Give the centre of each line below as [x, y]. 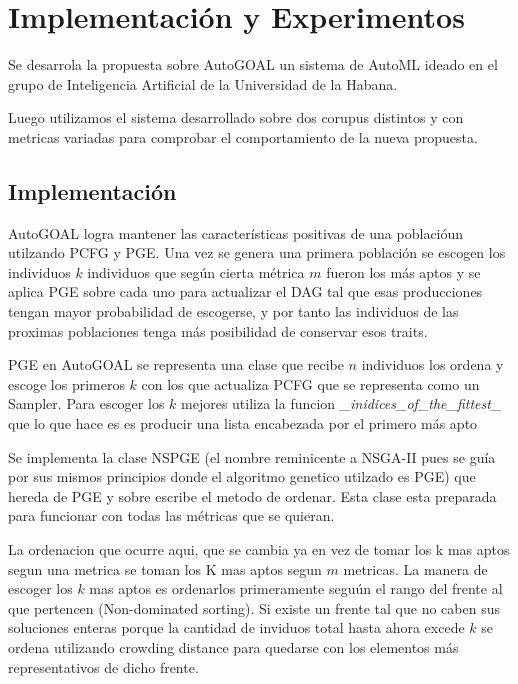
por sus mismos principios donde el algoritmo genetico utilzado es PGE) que [242, 476]
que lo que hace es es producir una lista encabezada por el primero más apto [243, 423]
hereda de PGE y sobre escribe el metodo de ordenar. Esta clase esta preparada [252, 495]
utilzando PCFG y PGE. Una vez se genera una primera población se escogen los [257, 252]
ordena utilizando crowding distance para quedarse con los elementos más [233, 646]
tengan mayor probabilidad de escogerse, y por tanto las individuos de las [233, 311]
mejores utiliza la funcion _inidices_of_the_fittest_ [341, 403]
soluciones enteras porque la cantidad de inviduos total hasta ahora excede [236, 627]
